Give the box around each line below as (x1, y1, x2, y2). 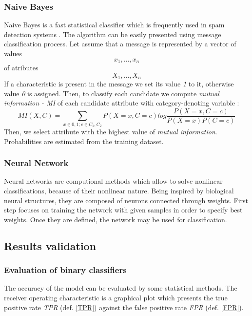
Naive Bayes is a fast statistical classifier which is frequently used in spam (4, 20, 225, 30)
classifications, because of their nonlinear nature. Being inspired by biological (4, 186, 234, 196)
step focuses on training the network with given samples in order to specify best (4, 205, 243, 215)
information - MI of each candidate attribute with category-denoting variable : (4, 98, 239, 108)
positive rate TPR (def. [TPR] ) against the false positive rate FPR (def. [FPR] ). (4, 302, 244, 312)
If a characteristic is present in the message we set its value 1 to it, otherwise (4, 79, 234, 89)
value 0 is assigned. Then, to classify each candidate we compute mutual (4, 88, 219, 98)
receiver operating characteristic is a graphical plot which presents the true (4, 293, 228, 303)
